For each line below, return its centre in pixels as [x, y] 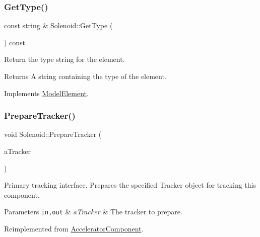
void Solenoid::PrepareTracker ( [53, 134]
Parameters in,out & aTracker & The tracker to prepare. [93, 212]
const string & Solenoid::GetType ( [58, 25]
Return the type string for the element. [64, 59]
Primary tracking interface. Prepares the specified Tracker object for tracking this [130, 185]
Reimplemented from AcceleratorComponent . [74, 229]
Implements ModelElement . [46, 93]
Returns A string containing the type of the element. [85, 76]
